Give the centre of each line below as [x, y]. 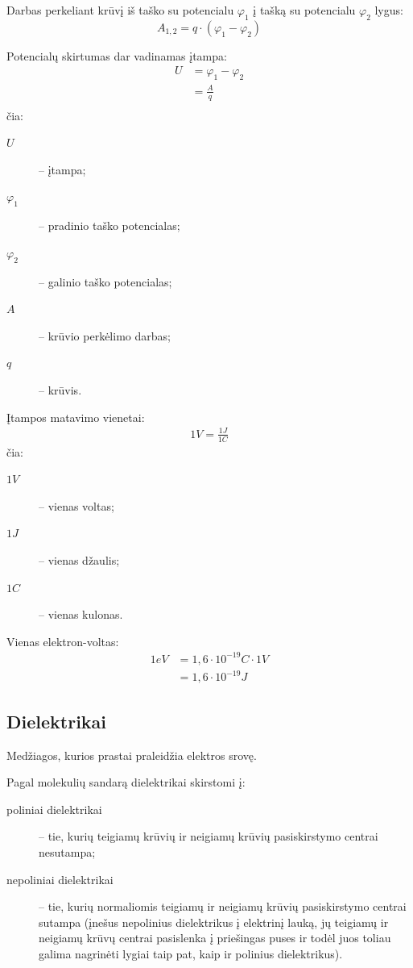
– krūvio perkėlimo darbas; [105, 335]
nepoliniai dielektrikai [60, 879]
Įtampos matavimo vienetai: [76, 417]
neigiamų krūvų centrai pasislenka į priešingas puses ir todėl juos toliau [215, 938]
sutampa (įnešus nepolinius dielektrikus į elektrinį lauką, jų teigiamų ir [214, 922]
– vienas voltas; [76, 505]
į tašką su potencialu [304, 10]
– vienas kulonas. [81, 614]
